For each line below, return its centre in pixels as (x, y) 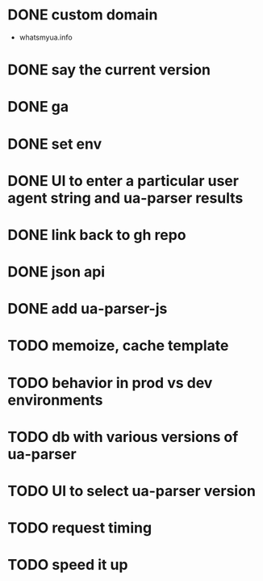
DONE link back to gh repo (97, 235)
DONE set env (55, 144)
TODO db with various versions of (123, 437)
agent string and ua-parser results (125, 198)
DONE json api (56, 272)
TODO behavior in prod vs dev (110, 383)
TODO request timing (80, 528)
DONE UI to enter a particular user (123, 181)
